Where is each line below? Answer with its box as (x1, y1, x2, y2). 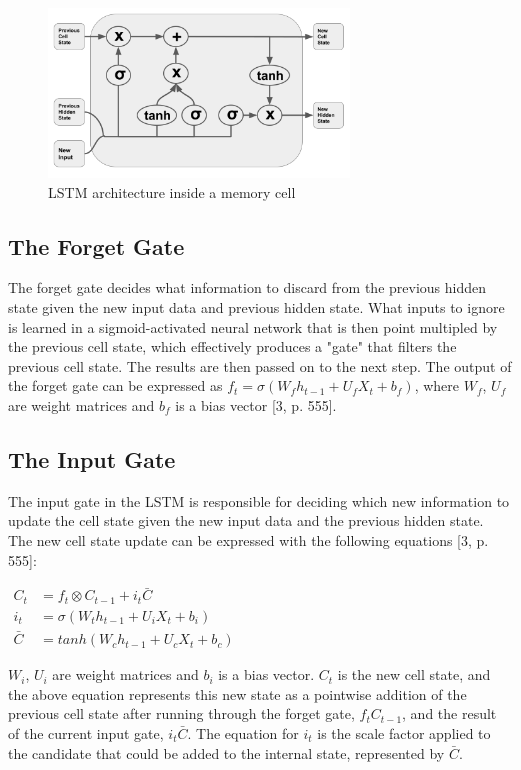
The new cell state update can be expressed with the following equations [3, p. (8, 530, 489, 550)
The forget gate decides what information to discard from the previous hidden (8, 277, 487, 298)
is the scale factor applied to (317, 722, 491, 743)
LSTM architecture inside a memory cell (48, 181, 296, 202)
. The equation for (187, 722, 299, 743)
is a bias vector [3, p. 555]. (175, 395, 337, 416)
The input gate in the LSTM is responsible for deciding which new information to (8, 490, 510, 511)
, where (414, 375, 460, 396)
